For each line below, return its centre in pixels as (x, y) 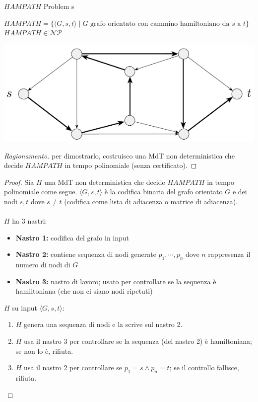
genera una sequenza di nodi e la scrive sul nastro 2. (103, 324)
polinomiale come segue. (41, 192)
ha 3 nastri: (30, 221)
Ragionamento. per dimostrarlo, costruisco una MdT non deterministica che (119, 155)
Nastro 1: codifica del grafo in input (72, 237)
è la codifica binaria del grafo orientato (163, 192)
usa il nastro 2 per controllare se (73, 367)
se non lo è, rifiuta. (44, 351)
